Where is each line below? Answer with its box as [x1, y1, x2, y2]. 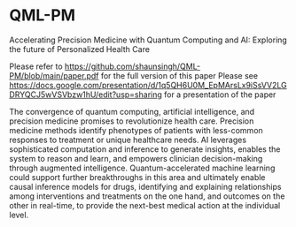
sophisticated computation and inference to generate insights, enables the [9, 143, 281, 155]
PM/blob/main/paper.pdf [9, 70, 99, 80]
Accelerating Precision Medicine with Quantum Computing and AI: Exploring [9, 34, 288, 45]
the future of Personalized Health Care [9, 43, 151, 54]
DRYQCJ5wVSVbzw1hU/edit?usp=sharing [9, 89, 162, 100]
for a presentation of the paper [163, 89, 277, 100]
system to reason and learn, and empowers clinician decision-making [9, 153, 263, 163]
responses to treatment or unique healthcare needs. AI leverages [9, 134, 246, 145]
